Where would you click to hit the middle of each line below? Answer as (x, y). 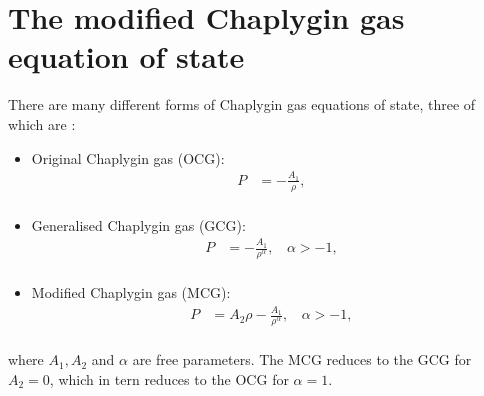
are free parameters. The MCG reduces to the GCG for (302, 359)
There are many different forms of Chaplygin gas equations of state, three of (242, 104)
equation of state (126, 56)
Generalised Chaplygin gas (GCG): (138, 224)
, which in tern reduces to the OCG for (169, 378)
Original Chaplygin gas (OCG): (128, 157)
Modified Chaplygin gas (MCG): (131, 291)
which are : (42, 123)
